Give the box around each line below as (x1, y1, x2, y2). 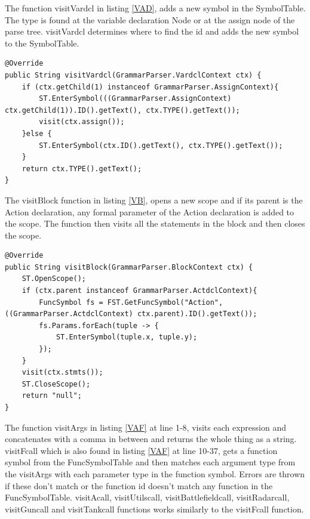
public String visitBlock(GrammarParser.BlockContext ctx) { (5, 262, 253, 271)
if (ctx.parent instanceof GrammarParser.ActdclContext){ (22, 286, 257, 295)
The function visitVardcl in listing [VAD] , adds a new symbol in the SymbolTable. (5, 2, 306, 14)
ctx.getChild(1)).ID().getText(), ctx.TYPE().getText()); (5, 106, 240, 115)
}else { (22, 129, 52, 138)
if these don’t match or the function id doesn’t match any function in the (5, 479, 273, 492)
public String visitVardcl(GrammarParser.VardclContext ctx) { (5, 70, 262, 79)
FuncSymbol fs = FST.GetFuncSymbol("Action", (39, 298, 223, 307)
